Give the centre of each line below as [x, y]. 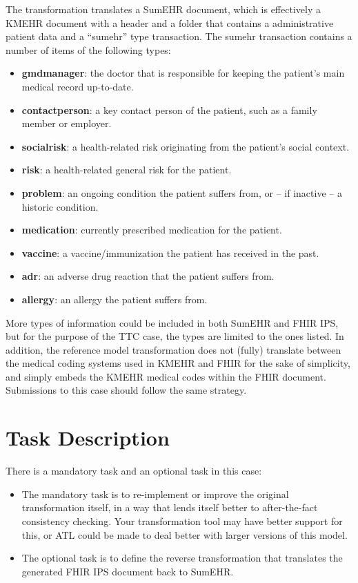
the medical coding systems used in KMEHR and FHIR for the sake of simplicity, [178, 363]
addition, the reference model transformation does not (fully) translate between [173, 349]
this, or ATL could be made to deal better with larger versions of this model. [185, 534]
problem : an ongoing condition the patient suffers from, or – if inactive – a [182, 192]
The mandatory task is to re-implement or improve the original [155, 494]
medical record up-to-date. [78, 86]
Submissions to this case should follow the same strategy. [126, 390]
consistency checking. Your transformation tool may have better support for [182, 520]
